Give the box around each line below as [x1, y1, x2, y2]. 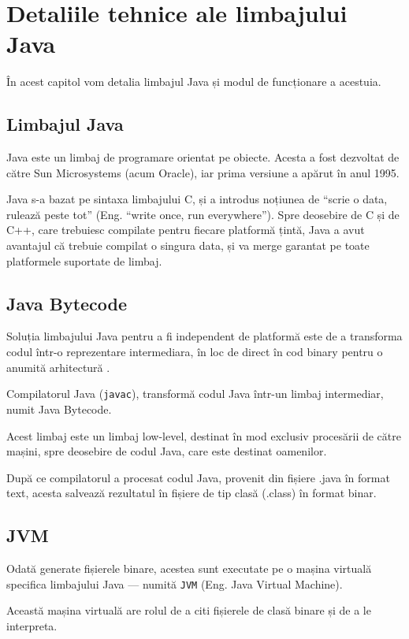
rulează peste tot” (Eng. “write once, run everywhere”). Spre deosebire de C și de [6, 206, 400, 222]
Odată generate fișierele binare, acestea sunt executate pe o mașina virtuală [6, 560, 372, 577]
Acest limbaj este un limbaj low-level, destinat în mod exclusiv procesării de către [6, 427, 401, 444]
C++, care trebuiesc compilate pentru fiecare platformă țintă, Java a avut [6, 221, 365, 238]
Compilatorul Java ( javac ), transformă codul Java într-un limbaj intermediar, [6, 385, 384, 402]
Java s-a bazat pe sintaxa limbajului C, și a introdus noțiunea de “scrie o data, [6, 191, 388, 207]
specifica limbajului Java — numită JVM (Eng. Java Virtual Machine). [6, 575, 343, 592]
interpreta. [6, 617, 58, 633]
